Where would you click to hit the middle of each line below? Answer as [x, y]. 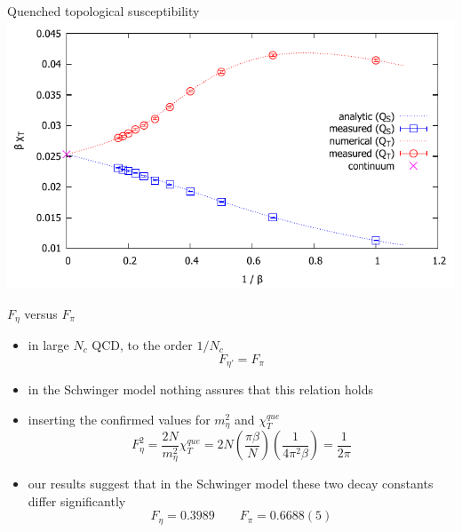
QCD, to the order [142, 345]
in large [48, 345]
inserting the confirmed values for [119, 419]
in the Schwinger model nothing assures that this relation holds [201, 389]
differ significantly [77, 500]
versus [41, 313]
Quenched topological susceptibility [104, 11]
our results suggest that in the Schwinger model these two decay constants [231, 484]
